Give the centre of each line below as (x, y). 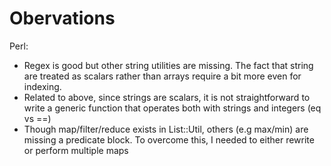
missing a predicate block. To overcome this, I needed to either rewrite (169, 139)
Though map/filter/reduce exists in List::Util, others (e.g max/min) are (166, 129)
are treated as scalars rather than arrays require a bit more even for (162, 76)
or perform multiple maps (76, 150)
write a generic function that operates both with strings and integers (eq (172, 108)
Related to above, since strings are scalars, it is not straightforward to (167, 97)
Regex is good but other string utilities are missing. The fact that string (168, 65)
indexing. (42, 86)
